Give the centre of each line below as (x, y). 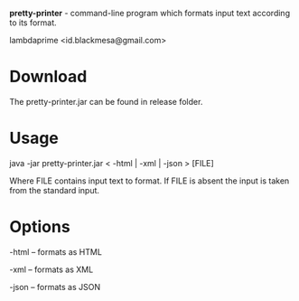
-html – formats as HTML (56, 251)
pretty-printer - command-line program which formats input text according (150, 13)
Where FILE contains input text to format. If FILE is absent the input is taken (149, 181)
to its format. (33, 23)
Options (40, 227)
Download (48, 77)
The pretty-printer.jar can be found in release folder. (106, 101)
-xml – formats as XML (51, 269)
